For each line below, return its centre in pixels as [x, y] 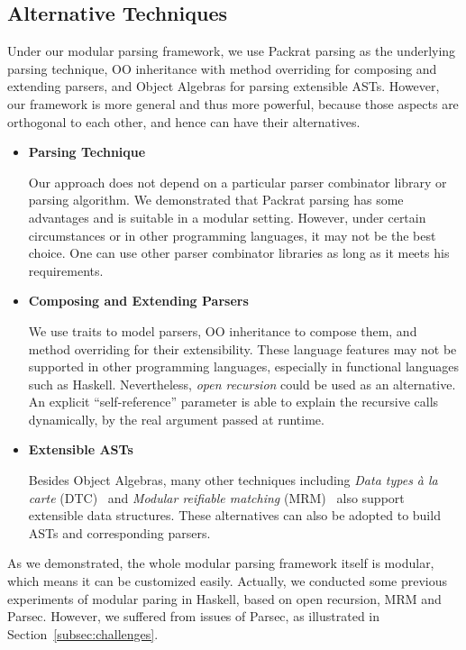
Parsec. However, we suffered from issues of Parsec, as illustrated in [193, 616]
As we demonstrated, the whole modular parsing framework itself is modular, [221, 563]
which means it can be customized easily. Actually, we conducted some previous [228, 581]
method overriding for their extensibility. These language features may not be [242, 348]
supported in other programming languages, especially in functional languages [244, 366]
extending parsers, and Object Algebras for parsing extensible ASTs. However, [224, 86]
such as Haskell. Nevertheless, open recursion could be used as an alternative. [242, 384]
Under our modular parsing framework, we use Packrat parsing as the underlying [232, 51]
